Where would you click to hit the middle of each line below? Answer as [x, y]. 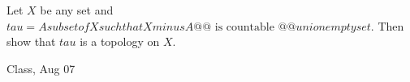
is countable [244, 27]
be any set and [77, 10]
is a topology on [120, 41]
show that [31, 41]
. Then [387, 25]
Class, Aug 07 [41, 68]
